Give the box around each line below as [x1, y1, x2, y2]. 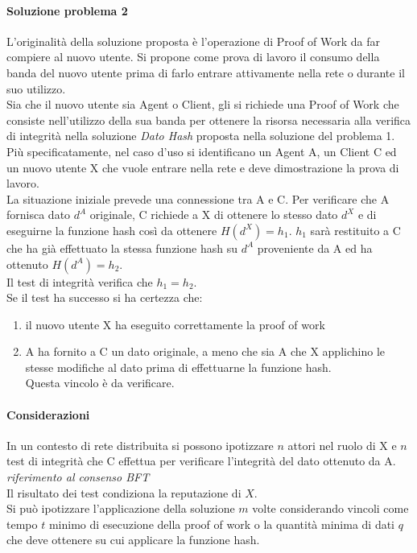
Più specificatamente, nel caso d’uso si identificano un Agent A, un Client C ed [6, 142, 397, 159]
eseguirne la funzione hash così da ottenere [6, 221, 217, 238]
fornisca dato [6, 206, 71, 223]
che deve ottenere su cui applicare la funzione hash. [6, 531, 260, 548]
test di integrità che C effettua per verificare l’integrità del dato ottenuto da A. [6, 452, 396, 469]
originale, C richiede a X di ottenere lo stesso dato [89, 206, 338, 223]
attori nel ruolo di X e [287, 436, 397, 453]
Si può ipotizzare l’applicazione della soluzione [6, 500, 235, 517]
